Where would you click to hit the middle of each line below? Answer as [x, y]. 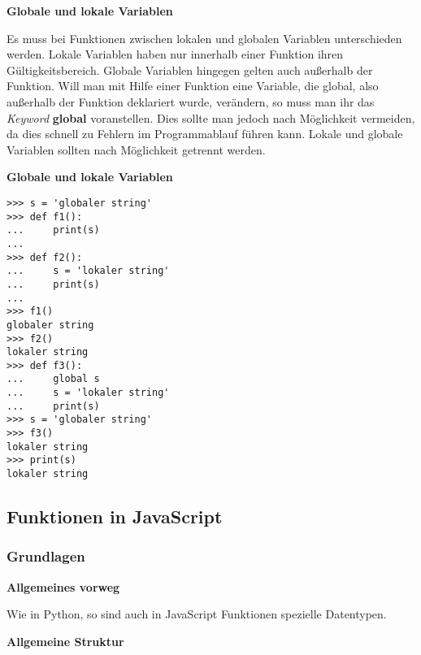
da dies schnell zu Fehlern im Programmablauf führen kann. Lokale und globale [205, 134]
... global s [53, 379]
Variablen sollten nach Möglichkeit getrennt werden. [136, 149]
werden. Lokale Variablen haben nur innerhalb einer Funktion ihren [175, 54]
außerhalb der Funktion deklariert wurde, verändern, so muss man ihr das [191, 101]
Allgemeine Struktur [65, 641]
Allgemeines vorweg [63, 586]
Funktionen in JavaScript [115, 516]
